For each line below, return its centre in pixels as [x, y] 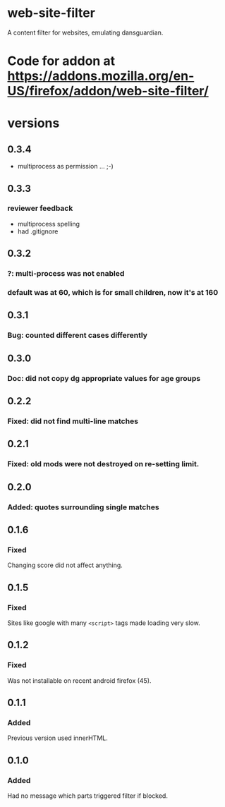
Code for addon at [61, 61]
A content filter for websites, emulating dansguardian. [85, 32]
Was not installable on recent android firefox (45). [79, 680]
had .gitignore [38, 231]
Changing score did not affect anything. [65, 565]
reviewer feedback [40, 208]
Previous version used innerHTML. [57, 738]
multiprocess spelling [48, 224]
